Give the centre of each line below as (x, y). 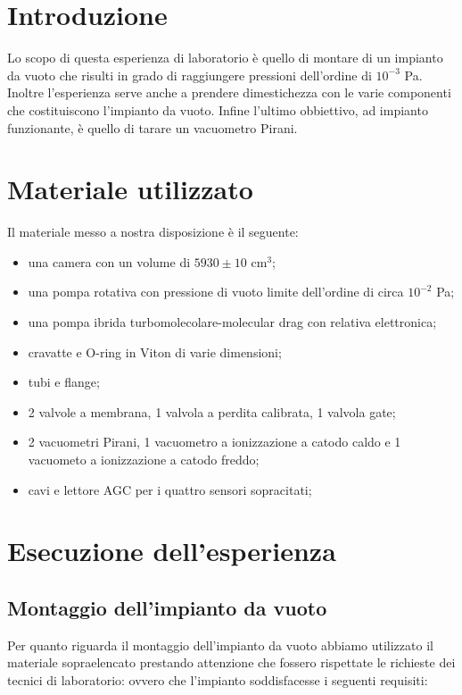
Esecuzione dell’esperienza (172, 551)
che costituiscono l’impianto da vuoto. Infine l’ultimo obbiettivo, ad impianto (218, 109)
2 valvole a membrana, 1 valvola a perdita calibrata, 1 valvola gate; (212, 411)
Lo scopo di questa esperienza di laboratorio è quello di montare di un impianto (225, 58)
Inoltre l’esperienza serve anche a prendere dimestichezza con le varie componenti (229, 92)
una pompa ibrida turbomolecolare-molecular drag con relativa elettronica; (232, 322)
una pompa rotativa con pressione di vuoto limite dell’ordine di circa (216, 292)
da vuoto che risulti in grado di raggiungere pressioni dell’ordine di (190, 75)
